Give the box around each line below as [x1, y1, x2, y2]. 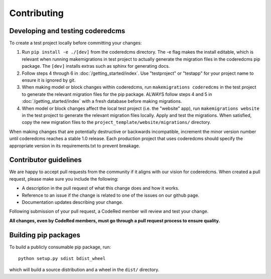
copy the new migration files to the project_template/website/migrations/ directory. [22, 119, 211, 125]
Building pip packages [9, 231, 80, 239]
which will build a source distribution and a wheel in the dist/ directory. [9, 266, 160, 273]
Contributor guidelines [9, 156, 82, 164]
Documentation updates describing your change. [22, 199, 123, 205]
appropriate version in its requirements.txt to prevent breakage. [9, 143, 141, 149]
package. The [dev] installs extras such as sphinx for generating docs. [22, 63, 170, 69]
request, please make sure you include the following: [9, 176, 119, 182]
